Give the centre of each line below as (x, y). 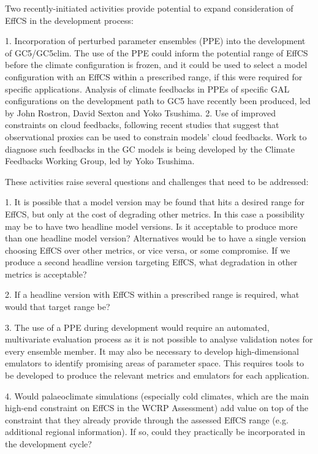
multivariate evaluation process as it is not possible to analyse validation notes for (159, 339)
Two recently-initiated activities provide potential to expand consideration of (149, 8)
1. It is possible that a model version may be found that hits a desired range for (155, 202)
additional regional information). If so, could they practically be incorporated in (155, 432)
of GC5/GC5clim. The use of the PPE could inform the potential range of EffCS (157, 52)
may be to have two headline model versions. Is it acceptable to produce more (151, 226)
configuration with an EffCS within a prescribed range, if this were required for (154, 76)
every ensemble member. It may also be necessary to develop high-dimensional (152, 351)
